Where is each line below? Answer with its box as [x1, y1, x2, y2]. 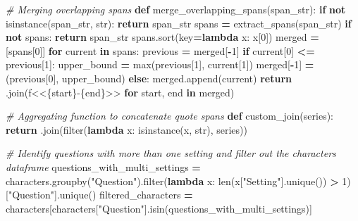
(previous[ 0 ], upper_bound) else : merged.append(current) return [6, 70, 292, 85]
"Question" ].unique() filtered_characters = [8, 187, 193, 202]
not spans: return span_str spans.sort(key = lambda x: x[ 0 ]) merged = [6, 30, 319, 44]
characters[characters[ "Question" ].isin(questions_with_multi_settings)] [6, 201, 312, 215]
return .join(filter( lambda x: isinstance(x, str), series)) [6, 122, 247, 137]
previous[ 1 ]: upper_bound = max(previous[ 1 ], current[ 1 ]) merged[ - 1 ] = [6, 57, 314, 72]
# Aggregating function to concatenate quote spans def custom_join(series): [6, 108, 333, 123]
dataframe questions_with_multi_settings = [6, 159, 201, 174]
